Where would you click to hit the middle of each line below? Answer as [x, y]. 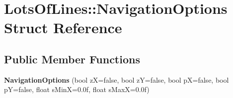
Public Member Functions [72, 59]
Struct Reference [63, 27]
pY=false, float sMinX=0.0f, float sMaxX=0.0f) [77, 89]
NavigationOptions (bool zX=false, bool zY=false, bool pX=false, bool [116, 79]
